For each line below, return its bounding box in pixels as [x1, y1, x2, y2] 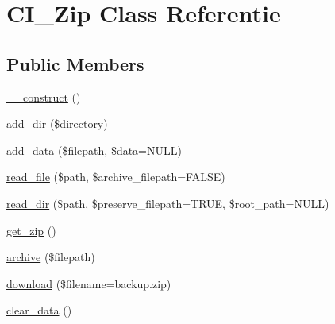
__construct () [6, 88, 81, 105]
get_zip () [6, 222, 56, 238]
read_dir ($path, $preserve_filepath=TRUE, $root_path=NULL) [6, 195, 329, 211]
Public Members [6, 51, 144, 75]
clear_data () [6, 302, 72, 318]
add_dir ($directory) [6, 115, 108, 132]
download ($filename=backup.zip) [6, 275, 171, 291]
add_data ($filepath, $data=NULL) [6, 141, 182, 158]
